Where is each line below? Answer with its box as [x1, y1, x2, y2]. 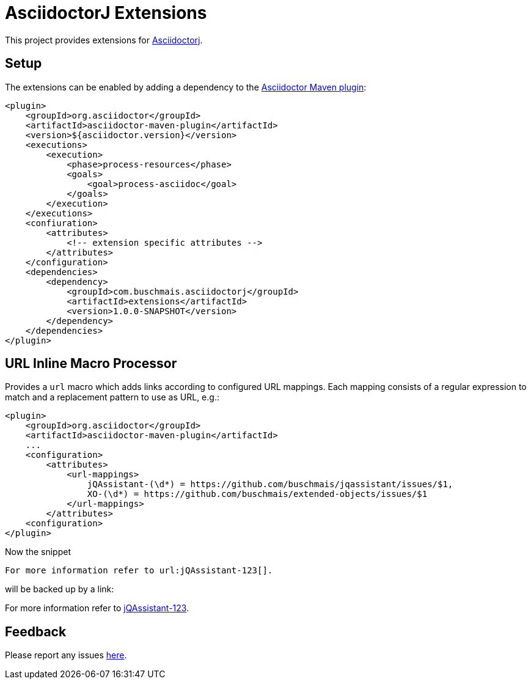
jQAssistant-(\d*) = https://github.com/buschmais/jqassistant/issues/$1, [87, 479, 453, 490]
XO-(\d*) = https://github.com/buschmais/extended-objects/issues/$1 [87, 489, 428, 499]
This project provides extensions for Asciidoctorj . [5, 34, 203, 45]
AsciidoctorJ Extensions [5, 2, 207, 23]
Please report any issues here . [5, 650, 127, 661]
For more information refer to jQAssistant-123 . [5, 603, 189, 614]
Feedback [5, 623, 67, 639]
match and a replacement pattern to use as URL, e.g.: [5, 392, 219, 403]
